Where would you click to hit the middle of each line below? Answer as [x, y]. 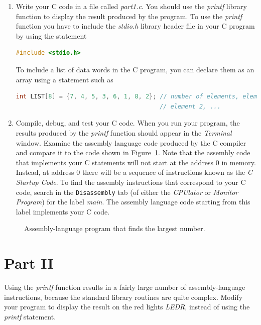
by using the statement [51, 35]
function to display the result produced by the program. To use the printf [129, 16]
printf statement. [30, 316]
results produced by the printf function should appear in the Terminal [124, 132]
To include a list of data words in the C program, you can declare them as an [135, 69]
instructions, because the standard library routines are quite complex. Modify [123, 297]
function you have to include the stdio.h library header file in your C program [135, 26]
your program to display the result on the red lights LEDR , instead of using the [127, 307]
